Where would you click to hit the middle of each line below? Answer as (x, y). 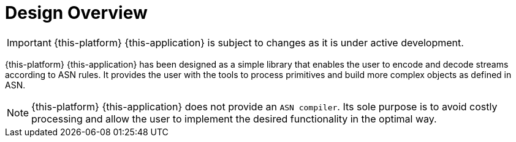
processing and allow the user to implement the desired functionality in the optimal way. (234, 119)
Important (29, 42)
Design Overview (76, 13)
